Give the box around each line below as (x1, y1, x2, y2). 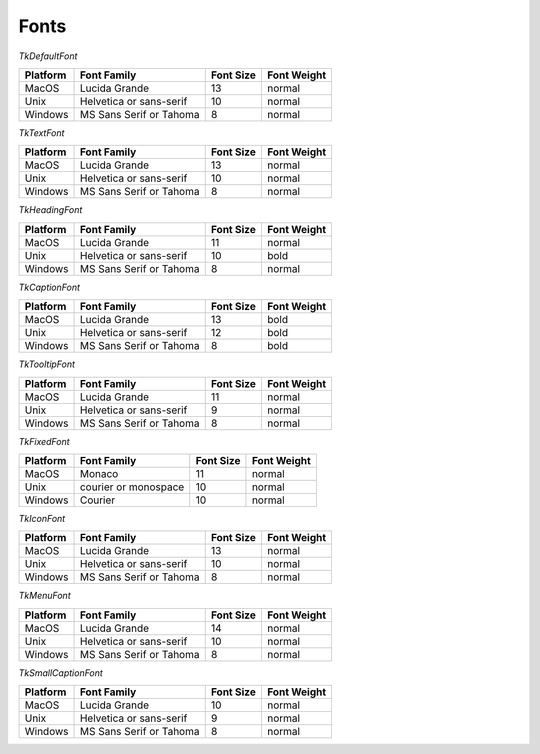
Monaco (79, 466, 119, 480)
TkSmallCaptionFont (18, 666, 104, 679)
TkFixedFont (18, 435, 70, 447)
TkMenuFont (18, 590, 71, 602)
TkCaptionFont (18, 281, 80, 293)
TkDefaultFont (18, 50, 78, 62)
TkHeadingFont (18, 204, 83, 216)
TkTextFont (18, 126, 65, 139)
